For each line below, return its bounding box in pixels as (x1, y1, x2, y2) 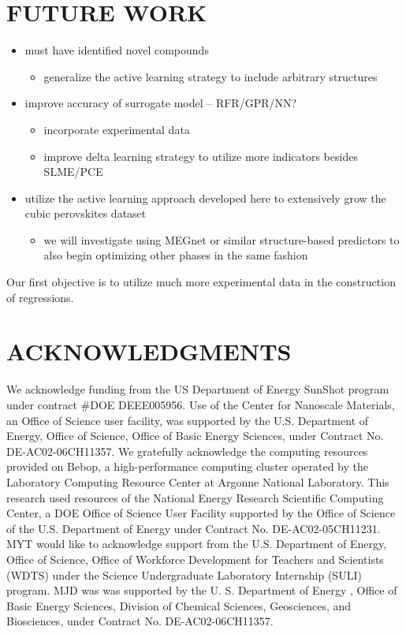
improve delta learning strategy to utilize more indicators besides (43, 147, 358, 164)
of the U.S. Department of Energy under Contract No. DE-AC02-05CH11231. (6, 520, 381, 536)
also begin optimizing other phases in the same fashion (43, 247, 308, 263)
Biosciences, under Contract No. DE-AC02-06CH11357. (6, 613, 274, 629)
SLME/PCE (43, 163, 103, 180)
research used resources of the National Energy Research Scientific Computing (6, 489, 384, 505)
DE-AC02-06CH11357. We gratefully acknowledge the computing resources (6, 442, 368, 459)
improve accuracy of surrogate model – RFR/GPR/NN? (24, 95, 297, 111)
